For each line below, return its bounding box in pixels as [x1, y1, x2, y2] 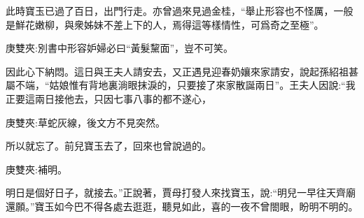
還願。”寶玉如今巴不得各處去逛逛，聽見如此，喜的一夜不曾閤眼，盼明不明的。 [6, 198, 358, 213]
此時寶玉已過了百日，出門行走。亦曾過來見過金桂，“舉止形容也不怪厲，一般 [6, 3, 353, 17]
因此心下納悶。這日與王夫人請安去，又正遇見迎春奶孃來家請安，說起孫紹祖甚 [6, 64, 358, 78]
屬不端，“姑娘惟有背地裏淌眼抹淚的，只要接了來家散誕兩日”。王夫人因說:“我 [6, 78, 356, 92]
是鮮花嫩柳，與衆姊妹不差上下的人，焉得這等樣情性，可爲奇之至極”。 [6, 17, 324, 31]
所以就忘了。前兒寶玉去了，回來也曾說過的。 [6, 138, 211, 153]
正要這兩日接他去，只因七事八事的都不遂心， [6, 91, 211, 106]
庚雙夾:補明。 [6, 161, 67, 176]
